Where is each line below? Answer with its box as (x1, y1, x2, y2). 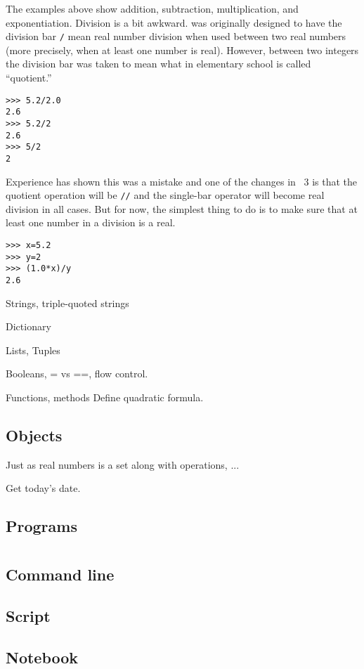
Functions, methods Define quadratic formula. (6, 390, 204, 404)
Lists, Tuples (6, 342, 60, 357)
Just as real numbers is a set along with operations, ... (6, 457, 240, 472)
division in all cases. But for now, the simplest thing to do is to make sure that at (6, 201, 358, 216)
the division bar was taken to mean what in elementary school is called (6, 56, 311, 71)
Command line (6, 563, 115, 585)
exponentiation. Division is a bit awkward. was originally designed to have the (6, 15, 342, 30)
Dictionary (6, 319, 51, 334)
